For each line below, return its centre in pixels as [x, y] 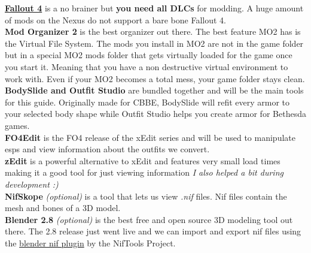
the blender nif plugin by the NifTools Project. [90, 243]
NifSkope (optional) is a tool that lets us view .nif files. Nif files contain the [146, 196]
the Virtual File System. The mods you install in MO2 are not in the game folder [154, 43]
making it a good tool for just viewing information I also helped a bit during [144, 172]
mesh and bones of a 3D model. [63, 208]
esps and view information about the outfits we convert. [107, 149]
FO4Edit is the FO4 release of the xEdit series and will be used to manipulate [150, 137]
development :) [32, 184]
